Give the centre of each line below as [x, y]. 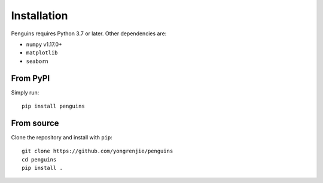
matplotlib [42, 53]
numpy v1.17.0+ [44, 44]
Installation [39, 16]
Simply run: [25, 92]
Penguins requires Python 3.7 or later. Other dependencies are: [89, 33]
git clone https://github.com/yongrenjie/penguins [97, 151]
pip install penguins [53, 106]
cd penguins [39, 159]
